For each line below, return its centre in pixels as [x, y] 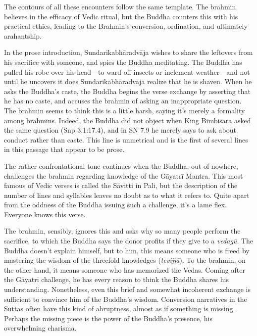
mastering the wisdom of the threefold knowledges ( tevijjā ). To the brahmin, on [125, 260]
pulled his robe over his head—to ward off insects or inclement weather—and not [127, 72]
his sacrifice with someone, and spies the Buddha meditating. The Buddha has [123, 62]
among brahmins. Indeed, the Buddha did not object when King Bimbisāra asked [128, 120]
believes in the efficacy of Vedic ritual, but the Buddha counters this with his [121, 16]
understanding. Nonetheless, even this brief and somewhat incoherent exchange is [127, 289]
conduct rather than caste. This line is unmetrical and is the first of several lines [126, 139]
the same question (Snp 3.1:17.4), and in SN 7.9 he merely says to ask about [120, 130]
